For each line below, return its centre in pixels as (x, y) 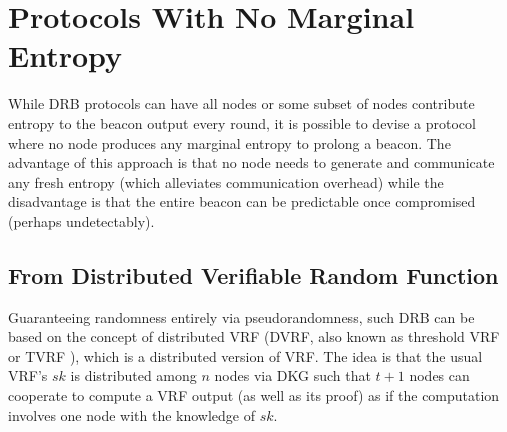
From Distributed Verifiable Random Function (253, 274)
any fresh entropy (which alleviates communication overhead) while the (226, 181)
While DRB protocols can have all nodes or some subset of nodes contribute (241, 103)
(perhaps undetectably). (81, 220)
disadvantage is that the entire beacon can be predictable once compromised (242, 201)
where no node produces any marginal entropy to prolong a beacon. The (229, 142)
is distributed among (133, 375)
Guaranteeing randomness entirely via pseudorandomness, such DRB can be (241, 316)
